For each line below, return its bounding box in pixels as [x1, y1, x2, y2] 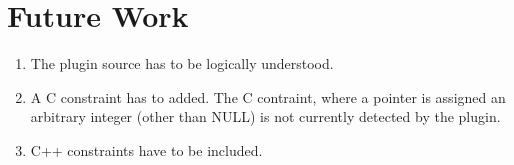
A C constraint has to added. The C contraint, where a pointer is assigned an [30, 86, 506, 107]
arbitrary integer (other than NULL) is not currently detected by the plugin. [30, 106, 501, 127]
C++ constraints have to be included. [30, 139, 263, 160]
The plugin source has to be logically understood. [30, 53, 334, 74]
